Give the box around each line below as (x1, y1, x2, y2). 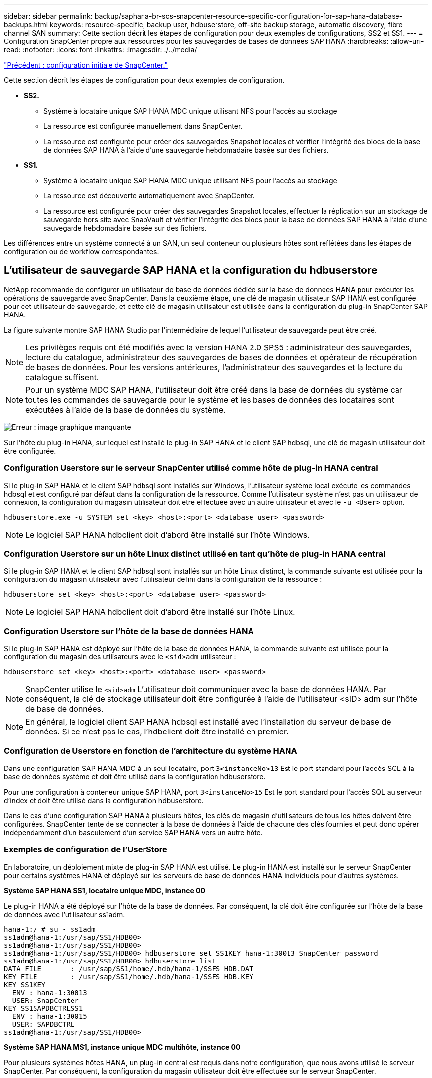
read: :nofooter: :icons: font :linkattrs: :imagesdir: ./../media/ (4, 45, 197, 54)
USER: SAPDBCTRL (12, 1020, 75, 1028)
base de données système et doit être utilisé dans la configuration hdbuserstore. (4, 772, 266, 781)
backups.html (4, 20, 48, 29)
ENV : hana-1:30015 (12, 1012, 87, 1020)
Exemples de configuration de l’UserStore (4, 845, 167, 855)
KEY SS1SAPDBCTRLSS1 (4, 1004, 83, 1012)
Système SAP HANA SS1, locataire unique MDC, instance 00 (4, 886, 205, 895)
